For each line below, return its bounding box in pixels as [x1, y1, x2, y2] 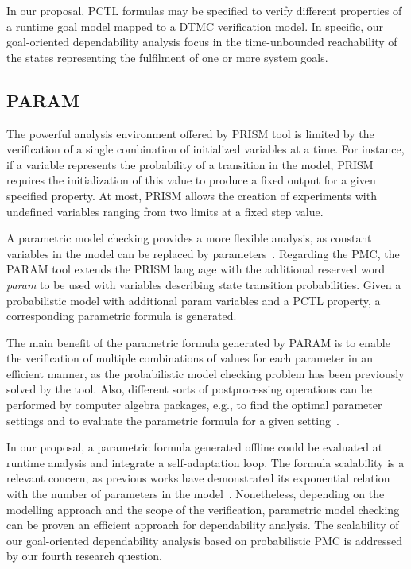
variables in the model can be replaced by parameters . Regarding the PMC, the [6, 245, 400, 261]
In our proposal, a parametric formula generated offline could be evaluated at [6, 439, 383, 455]
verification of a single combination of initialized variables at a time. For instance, [6, 141, 405, 157]
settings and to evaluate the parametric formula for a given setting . [6, 412, 339, 428]
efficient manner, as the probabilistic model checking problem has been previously [6, 365, 405, 381]
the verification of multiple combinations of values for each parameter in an [6, 350, 374, 366]
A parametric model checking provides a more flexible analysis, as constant [6, 230, 372, 246]
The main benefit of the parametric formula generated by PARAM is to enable [6, 334, 390, 350]
